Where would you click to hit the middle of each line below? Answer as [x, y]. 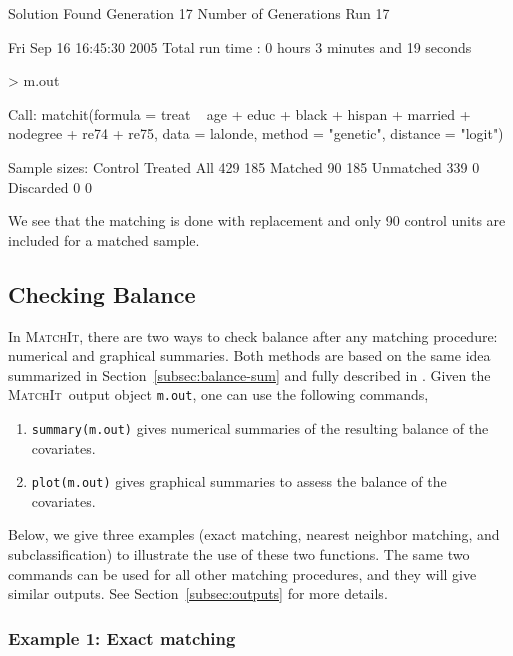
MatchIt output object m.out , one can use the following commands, [218, 394]
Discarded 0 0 [50, 186]
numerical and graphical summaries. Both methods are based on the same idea [249, 355]
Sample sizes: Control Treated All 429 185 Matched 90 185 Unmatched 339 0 [244, 166]
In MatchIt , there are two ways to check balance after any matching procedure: [253, 335]
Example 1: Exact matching [122, 637]
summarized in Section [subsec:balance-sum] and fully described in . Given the [249, 374]
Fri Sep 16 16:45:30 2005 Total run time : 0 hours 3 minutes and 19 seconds [240, 46]
